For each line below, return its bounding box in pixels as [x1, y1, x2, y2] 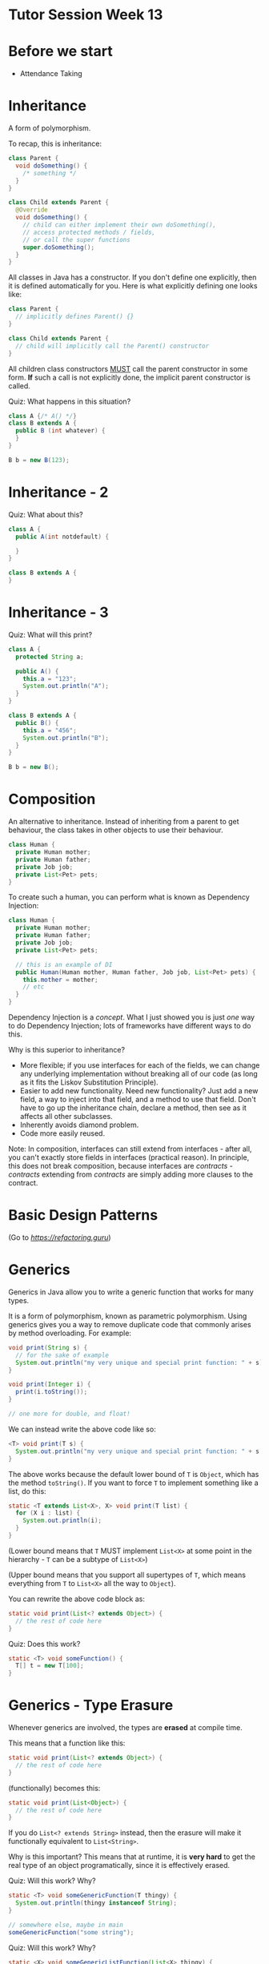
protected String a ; [15, 653, 84, 661]
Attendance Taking [19, 69, 82, 78]
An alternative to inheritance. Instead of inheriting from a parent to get [8, 817, 239, 827]
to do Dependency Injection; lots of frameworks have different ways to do [8, 1021, 251, 1030]
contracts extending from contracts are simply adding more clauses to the [8, 1169, 254, 1179]
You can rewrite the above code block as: [8, 1594, 146, 1604]
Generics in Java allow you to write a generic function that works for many [8, 1287, 254, 1297]
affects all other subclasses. [19, 1112, 114, 1121]
